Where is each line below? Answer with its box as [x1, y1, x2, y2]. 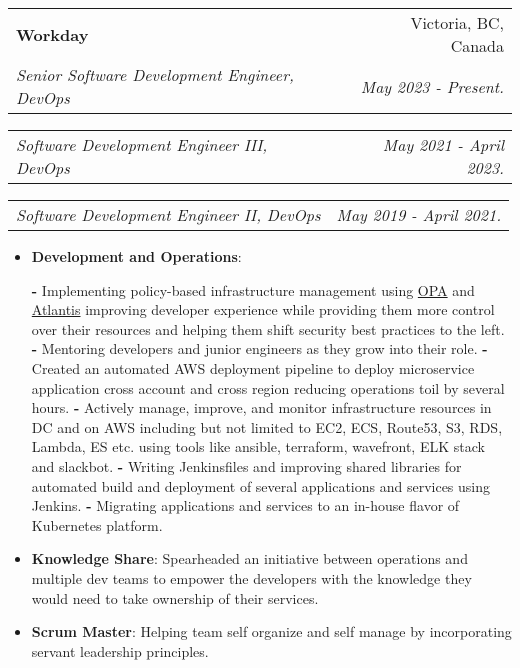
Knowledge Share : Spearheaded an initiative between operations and [31, 548, 468, 569]
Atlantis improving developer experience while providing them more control [31, 299, 495, 320]
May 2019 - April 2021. [336, 203, 502, 226]
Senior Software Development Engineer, [16, 63, 294, 86]
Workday [16, 22, 89, 46]
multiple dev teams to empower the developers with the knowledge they [31, 567, 472, 588]
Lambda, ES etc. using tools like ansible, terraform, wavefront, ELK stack [31, 436, 485, 457]
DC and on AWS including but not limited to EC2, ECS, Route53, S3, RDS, [31, 416, 503, 437]
